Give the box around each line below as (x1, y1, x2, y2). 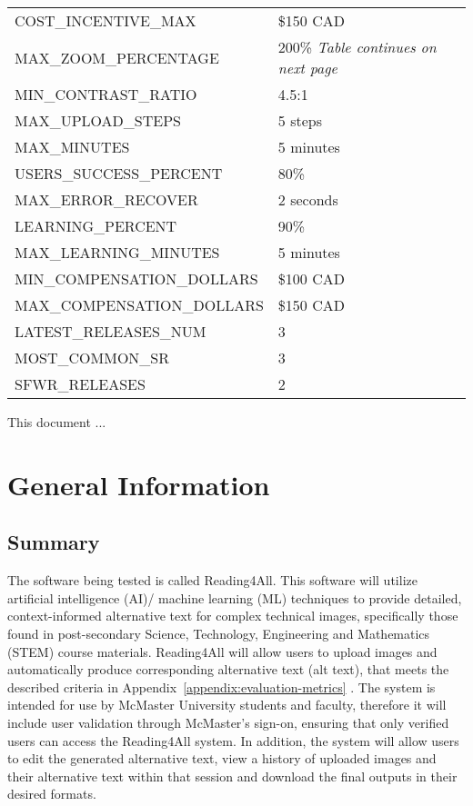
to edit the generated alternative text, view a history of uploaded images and (7, 749, 437, 768)
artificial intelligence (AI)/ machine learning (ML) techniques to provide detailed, (7, 588, 462, 607)
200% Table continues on (277, 36, 437, 57)
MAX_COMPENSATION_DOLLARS (15, 294, 264, 315)
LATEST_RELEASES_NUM (15, 321, 206, 342)
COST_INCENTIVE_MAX (15, 10, 196, 31)
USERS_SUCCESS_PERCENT (15, 163, 223, 184)
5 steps (277, 110, 322, 131)
